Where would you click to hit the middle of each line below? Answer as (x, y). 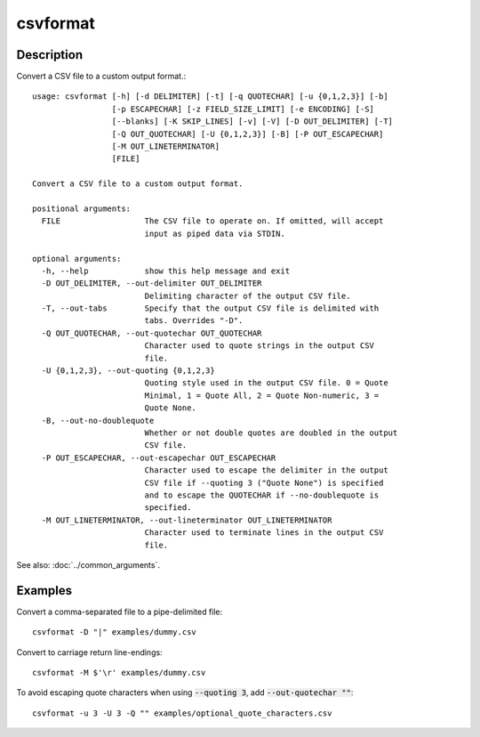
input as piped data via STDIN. (215, 233)
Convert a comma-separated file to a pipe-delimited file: (120, 611)
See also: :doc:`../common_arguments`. (88, 564)
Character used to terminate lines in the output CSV (264, 533)
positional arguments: (82, 208)
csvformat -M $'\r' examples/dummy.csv (119, 672)
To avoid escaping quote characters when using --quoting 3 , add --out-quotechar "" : (185, 692)
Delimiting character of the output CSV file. (248, 296)
